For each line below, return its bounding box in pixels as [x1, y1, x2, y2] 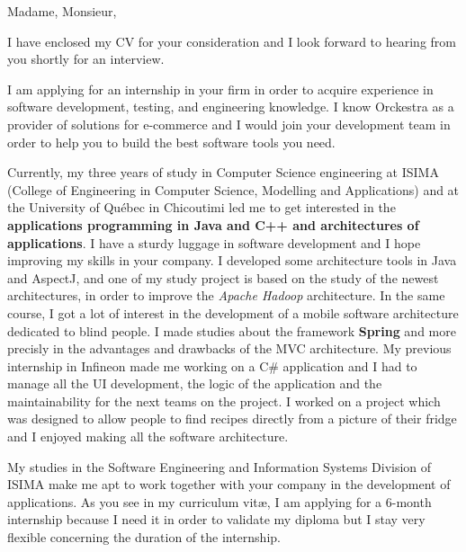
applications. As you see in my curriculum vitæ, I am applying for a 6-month [7, 492, 432, 511]
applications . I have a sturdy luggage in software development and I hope [7, 233, 421, 252]
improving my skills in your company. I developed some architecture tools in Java [7, 251, 457, 270]
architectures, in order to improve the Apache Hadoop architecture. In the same [7, 286, 445, 305]
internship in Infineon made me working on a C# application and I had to [7, 356, 417, 375]
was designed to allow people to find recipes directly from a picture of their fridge [7, 409, 457, 428]
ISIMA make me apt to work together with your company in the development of [7, 475, 451, 494]
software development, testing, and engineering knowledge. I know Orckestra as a [7, 97, 454, 116]
